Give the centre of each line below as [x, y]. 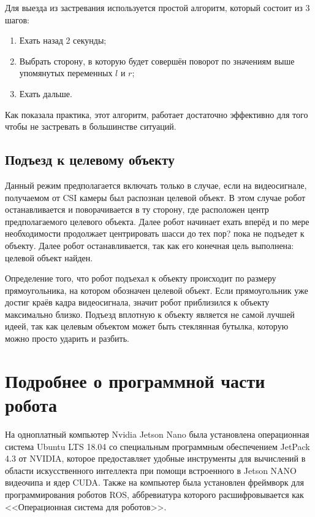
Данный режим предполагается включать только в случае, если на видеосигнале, [156, 185]
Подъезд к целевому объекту [90, 160]
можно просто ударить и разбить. [67, 338]
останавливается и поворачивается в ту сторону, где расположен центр [137, 209]
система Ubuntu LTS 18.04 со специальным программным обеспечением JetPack [157, 446]
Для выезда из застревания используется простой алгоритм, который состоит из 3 [157, 7]
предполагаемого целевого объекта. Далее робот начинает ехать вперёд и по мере [157, 221]
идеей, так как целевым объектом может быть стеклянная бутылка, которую [147, 326]
